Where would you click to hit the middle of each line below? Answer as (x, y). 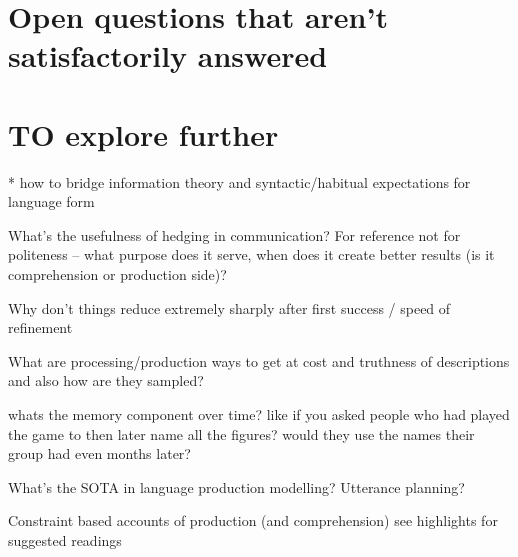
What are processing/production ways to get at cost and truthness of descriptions (259, 360)
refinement (40, 327)
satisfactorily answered (168, 55)
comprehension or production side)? (117, 274)
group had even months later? (99, 453)
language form (51, 201)
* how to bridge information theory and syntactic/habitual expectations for (239, 181)
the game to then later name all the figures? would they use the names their (241, 433)
